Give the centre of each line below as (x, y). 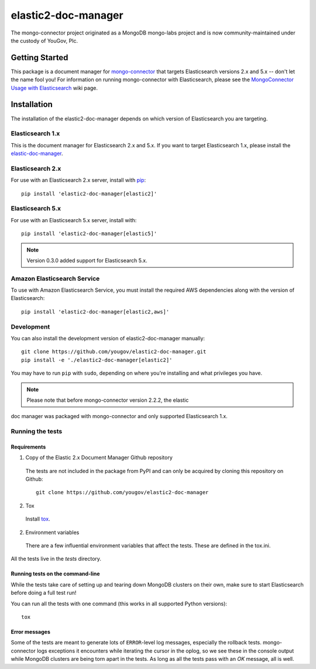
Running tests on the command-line (55, 574)
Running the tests (37, 432)
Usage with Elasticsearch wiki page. (54, 88)
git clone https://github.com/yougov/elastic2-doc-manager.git (114, 352)
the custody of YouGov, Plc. (44, 40)
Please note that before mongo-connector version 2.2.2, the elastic (108, 400)
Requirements (28, 447)
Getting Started (39, 58)
